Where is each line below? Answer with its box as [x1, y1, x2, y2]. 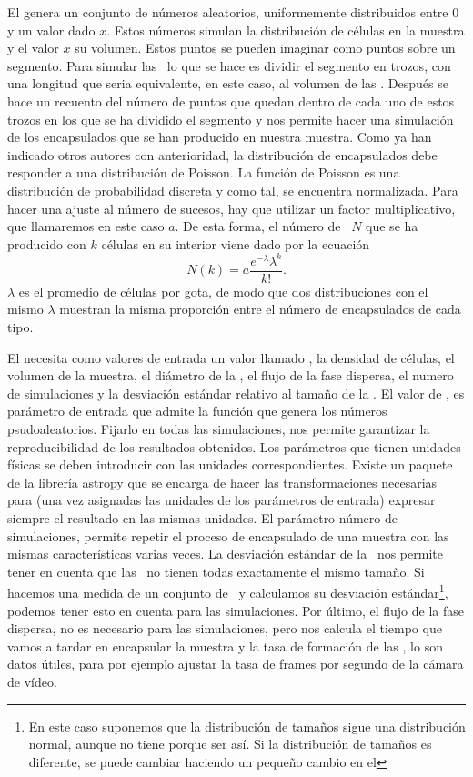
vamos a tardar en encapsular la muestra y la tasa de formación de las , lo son [7, 636, 443, 655]
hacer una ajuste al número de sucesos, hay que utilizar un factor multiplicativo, [7, 198, 456, 217]
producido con [7, 234, 86, 253]
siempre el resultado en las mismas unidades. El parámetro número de [7, 509, 398, 527]
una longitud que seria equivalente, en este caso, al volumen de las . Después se [7, 74, 448, 93]
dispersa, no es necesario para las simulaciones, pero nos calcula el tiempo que [7, 619, 442, 638]
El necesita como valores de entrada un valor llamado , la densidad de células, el [7, 348, 455, 367]
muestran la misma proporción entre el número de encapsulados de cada [59, 299, 461, 318]
